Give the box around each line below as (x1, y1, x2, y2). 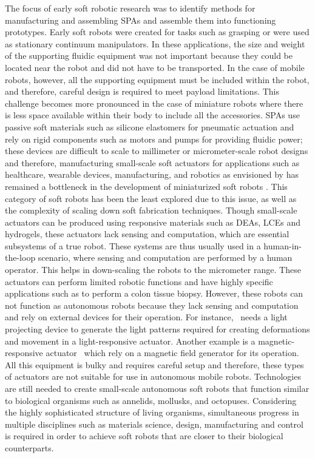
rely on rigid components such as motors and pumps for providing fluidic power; (5, 132, 303, 145)
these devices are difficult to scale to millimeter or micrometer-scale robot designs (5, 144, 308, 157)
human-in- (263, 239, 302, 252)
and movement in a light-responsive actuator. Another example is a (5, 334, 256, 347)
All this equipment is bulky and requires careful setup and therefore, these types (5, 358, 304, 371)
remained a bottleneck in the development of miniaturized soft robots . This (5, 180, 288, 192)
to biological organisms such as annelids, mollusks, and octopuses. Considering (5, 394, 297, 406)
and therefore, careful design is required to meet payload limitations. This (5, 85, 280, 98)
